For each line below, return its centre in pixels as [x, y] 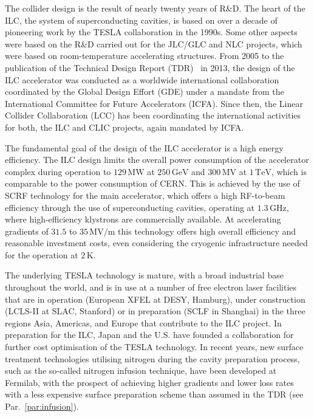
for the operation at [42, 254]
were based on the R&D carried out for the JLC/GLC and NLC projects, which [154, 43]
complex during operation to [58, 171]
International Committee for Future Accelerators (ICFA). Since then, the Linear [154, 103]
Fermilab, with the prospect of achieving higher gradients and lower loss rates [149, 382]
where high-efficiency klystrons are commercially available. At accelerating [143, 219]
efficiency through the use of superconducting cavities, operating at [130, 207]
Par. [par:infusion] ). [42, 406]
